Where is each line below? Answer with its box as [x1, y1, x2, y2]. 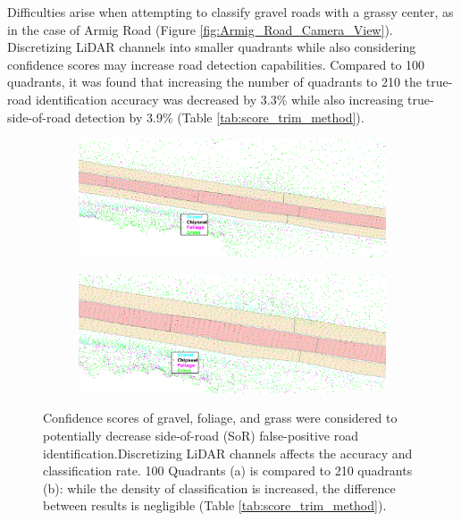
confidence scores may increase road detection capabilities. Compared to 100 [7, 55, 425, 73]
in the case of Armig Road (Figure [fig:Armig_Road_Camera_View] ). [7, 20, 393, 38]
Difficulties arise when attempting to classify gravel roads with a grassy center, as [7, 3, 454, 21]
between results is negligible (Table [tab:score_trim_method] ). [43, 496, 387, 515]
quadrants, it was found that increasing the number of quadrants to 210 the [7, 72, 423, 91]
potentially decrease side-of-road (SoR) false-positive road [43, 426, 358, 444]
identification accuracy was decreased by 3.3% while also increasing [35, 89, 404, 108]
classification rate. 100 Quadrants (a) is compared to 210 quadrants [43, 461, 413, 480]
